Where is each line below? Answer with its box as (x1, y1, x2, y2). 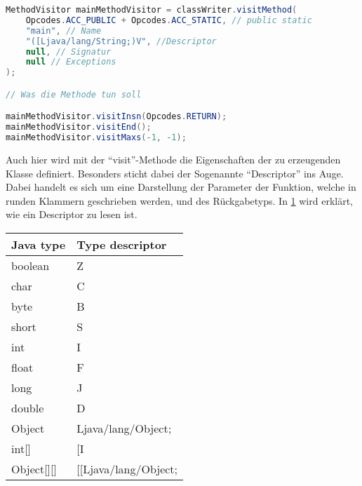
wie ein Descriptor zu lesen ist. (6, 207, 138, 222)
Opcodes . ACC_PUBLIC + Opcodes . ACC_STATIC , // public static (25, 15, 312, 25)
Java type (11, 236, 66, 252)
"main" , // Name (25, 25, 102, 36)
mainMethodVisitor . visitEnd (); (6, 122, 152, 133)
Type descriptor (76, 236, 167, 252)
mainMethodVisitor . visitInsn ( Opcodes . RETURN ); (6, 112, 227, 122)
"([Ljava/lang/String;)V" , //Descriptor (25, 36, 217, 46)
